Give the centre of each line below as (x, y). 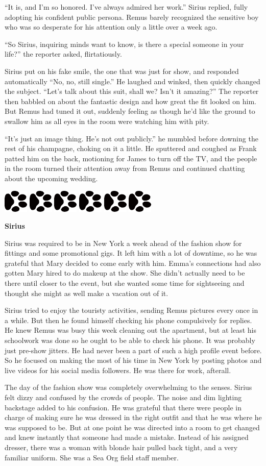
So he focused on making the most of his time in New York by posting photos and (133, 360)
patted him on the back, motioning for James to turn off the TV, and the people (131, 158)
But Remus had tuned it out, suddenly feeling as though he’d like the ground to (130, 111)
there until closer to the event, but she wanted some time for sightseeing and (125, 283)
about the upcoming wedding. (51, 178)
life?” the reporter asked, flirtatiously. (63, 54)
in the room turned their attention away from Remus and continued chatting (125, 168)
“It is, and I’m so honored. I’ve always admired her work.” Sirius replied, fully (126, 7)
